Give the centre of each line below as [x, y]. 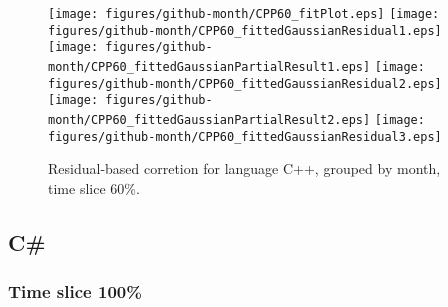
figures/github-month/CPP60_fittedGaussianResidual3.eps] [245, 136]
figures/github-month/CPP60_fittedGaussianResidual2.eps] [245, 83]
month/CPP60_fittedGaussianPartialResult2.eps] [209, 119]
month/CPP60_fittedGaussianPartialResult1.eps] [209, 66]
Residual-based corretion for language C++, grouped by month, [244, 168]
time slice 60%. [94, 187]
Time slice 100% [75, 291]
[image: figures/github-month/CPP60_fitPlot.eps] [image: [244, 14]
